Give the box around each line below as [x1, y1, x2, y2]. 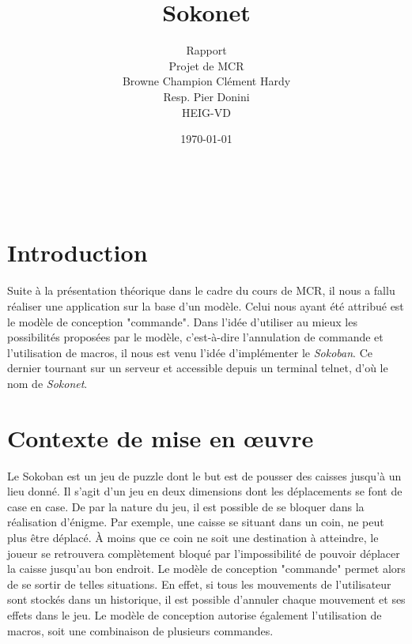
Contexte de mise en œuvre [7, 421, 314, 454]
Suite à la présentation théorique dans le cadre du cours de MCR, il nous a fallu [7, 282, 395, 299]
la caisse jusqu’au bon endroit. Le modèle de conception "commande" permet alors [7, 560, 406, 577]
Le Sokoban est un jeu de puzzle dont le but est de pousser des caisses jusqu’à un [7, 467, 402, 484]
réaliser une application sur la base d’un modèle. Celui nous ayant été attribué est [7, 298, 404, 314]
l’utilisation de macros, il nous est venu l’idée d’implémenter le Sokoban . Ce [7, 344, 372, 360]
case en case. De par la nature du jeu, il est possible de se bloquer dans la [7, 498, 365, 514]
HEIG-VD [182, 104, 231, 120]
